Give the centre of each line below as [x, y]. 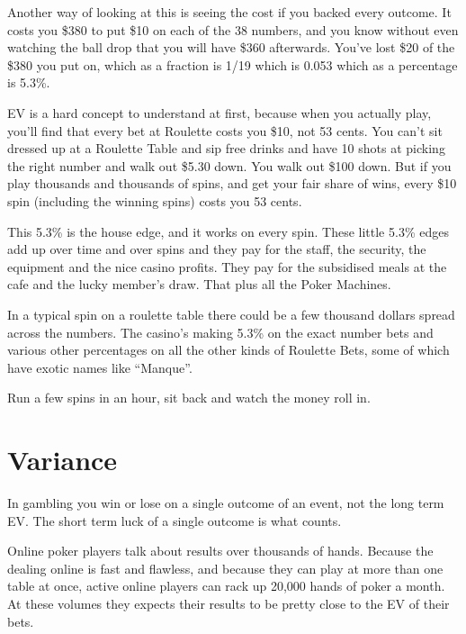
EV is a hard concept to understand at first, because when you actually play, [220, 112]
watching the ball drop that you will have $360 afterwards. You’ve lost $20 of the [231, 47]
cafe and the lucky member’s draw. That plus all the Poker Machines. [199, 284]
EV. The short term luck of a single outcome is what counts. [175, 520]
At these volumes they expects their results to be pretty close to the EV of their [229, 603]
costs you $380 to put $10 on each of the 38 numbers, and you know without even [233, 29]
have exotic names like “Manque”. [100, 367]
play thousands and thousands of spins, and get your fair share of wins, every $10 [232, 183]
